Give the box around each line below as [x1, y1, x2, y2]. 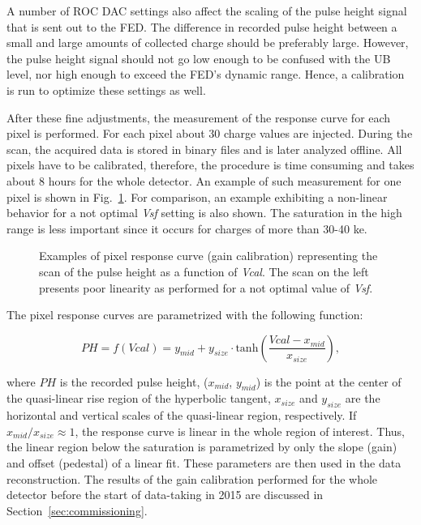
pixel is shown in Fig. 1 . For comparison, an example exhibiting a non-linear [6, 188, 388, 205]
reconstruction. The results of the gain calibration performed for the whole [6, 470, 378, 487]
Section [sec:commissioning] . [6, 502, 148, 519]
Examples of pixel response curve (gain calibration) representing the [39, 247, 378, 264]
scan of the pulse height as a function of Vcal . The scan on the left [39, 262, 369, 280]
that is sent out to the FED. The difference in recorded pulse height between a [6, 18, 397, 35]
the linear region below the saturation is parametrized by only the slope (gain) [6, 438, 397, 455]
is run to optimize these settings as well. [6, 81, 206, 98]
